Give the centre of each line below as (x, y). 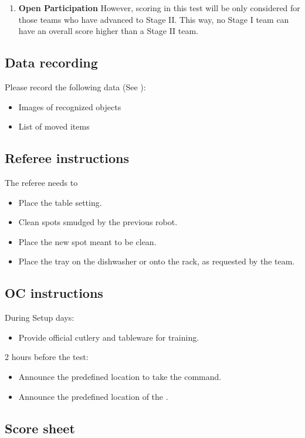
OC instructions (54, 293)
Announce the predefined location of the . (93, 396)
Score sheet (40, 428)
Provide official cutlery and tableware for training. (109, 337)
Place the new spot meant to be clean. (87, 241)
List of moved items (54, 126)
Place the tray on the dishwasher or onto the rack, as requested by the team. (157, 261)
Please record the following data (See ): (75, 86)
